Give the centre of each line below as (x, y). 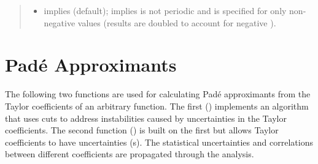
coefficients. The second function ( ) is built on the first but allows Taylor (142, 130)
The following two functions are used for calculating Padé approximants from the (158, 94)
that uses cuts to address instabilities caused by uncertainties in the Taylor (146, 118)
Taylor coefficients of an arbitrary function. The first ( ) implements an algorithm (157, 106)
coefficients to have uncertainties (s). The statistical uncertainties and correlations (159, 142)
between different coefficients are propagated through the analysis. (130, 154)
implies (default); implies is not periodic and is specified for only (165, 10)
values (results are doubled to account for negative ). (177, 22)
